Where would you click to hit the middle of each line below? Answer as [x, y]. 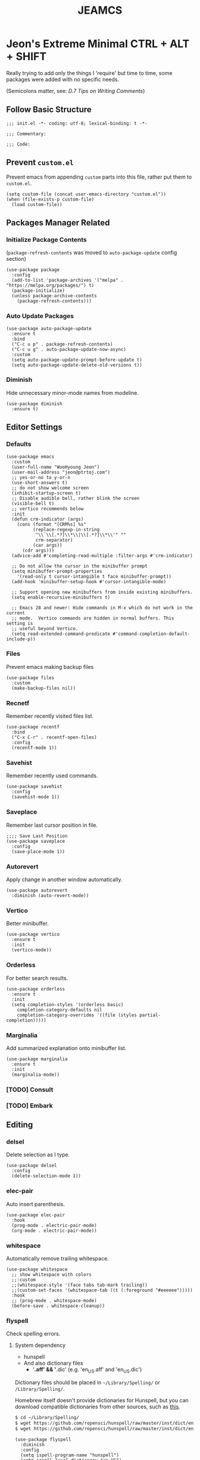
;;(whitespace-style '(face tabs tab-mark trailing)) [79, 1285]
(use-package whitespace [37, 1269]
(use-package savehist [34, 787]
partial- [150, 1015]
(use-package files [30, 678]
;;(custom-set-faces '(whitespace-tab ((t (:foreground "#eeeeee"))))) [102, 1290]
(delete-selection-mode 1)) [46, 1176]
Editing [20, 1125]
